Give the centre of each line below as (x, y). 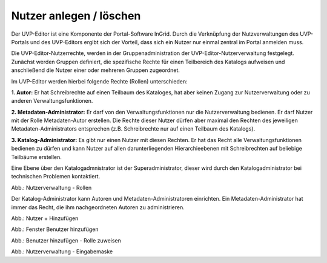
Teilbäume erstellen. (36, 157)
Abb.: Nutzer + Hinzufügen (45, 218)
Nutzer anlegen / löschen (76, 16)
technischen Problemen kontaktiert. (56, 177)
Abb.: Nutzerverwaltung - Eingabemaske (62, 252)
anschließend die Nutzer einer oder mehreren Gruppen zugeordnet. (95, 70)
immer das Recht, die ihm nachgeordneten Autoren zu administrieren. (98, 207)
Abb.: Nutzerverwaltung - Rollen (51, 187)
